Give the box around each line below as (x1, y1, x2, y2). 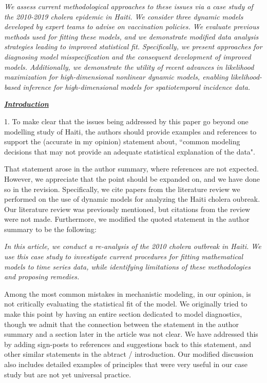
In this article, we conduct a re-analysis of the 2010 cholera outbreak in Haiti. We (4, 241, 261, 252)
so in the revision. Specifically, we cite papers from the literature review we (4, 183, 240, 194)
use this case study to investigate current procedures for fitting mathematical (4, 251, 243, 262)
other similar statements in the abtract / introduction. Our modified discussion (4, 349, 254, 359)
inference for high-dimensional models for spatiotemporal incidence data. (23, 81, 251, 92)
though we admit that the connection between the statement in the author (4, 318, 239, 329)
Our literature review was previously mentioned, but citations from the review (4, 203, 251, 214)
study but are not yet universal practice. (4, 369, 131, 379)
